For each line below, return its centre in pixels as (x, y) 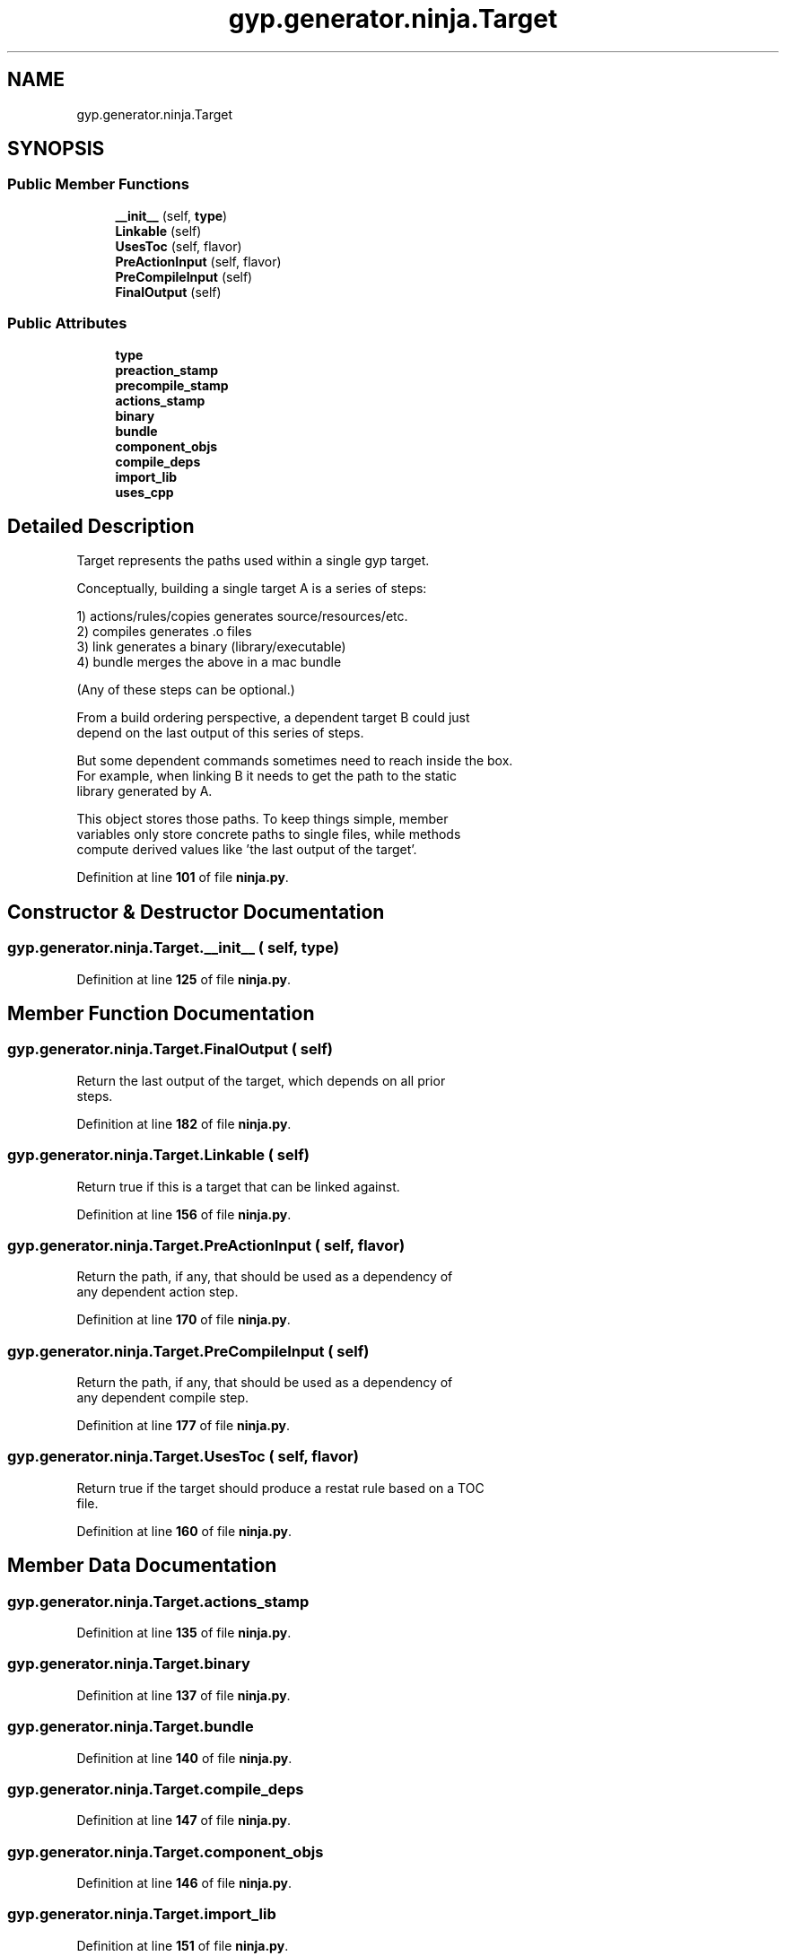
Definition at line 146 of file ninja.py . (184, 1883)
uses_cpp (144, 492)
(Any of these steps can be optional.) (186, 690)
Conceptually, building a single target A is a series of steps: (252, 589)
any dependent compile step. (163, 1398)
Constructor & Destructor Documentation (196, 912)
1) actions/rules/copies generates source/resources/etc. (242, 616)
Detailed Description (101, 526)
